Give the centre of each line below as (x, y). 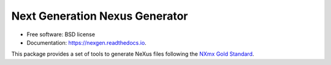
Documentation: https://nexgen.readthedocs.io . (86, 42)
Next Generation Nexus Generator (100, 16)
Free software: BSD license (61, 34)
